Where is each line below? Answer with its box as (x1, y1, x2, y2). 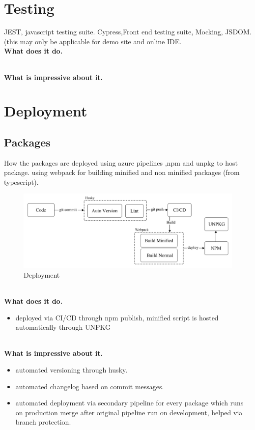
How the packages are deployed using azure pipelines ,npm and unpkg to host (4, 157, 238, 168)
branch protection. (15, 417, 71, 427)
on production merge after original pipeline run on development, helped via (15, 407, 243, 417)
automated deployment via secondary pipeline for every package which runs (15, 398, 244, 408)
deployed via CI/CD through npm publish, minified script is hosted (15, 312, 219, 322)
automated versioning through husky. (15, 364, 128, 374)
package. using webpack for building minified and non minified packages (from (4, 167, 240, 177)
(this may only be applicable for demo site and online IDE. (4, 36, 182, 46)
